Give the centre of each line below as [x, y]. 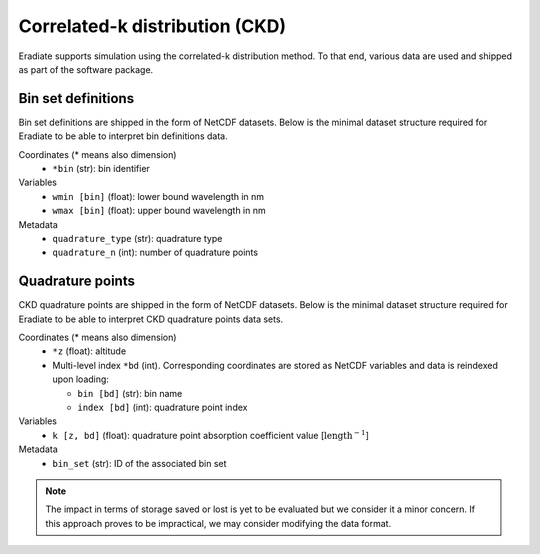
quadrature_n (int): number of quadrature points [155, 252]
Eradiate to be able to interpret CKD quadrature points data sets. [151, 319]
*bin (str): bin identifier [101, 169]
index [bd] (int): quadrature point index [162, 407]
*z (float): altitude [89, 351]
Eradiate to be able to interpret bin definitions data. [123, 136]
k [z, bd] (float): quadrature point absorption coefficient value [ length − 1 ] [211, 434]
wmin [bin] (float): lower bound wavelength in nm [158, 196]
